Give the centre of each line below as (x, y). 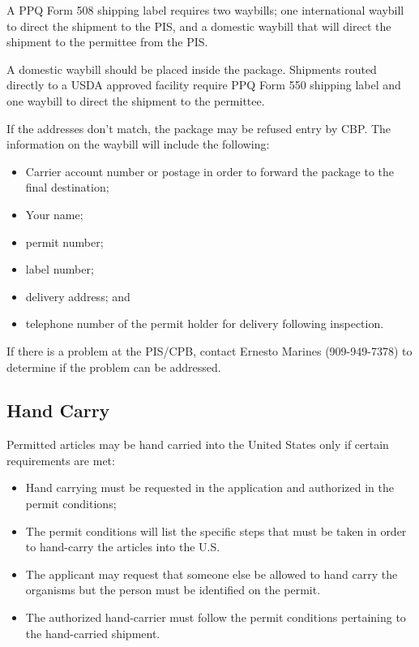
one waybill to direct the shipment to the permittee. (136, 100)
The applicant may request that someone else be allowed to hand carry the (212, 574)
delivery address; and (78, 296)
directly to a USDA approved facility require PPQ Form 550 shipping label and (204, 85)
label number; (60, 269)
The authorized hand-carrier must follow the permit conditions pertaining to (216, 617)
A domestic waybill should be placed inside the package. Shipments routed (192, 69)
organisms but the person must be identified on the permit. (173, 590)
